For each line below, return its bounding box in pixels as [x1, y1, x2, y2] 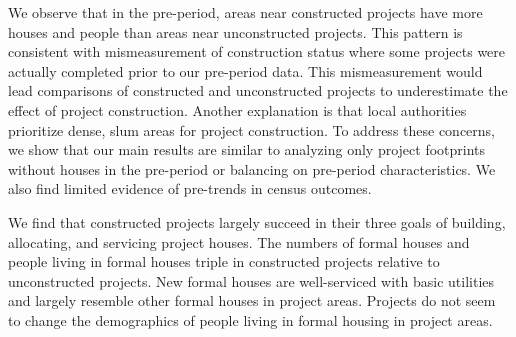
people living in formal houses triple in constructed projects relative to [8, 251, 440, 272]
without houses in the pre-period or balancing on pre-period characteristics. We [8, 158, 496, 179]
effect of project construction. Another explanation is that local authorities [8, 99, 467, 120]
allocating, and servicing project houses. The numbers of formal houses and [8, 231, 470, 252]
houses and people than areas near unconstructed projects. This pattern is [8, 21, 463, 42]
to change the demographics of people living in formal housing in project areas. [8, 309, 493, 330]
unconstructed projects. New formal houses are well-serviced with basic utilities [8, 270, 495, 291]
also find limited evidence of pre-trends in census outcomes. [8, 178, 372, 199]
